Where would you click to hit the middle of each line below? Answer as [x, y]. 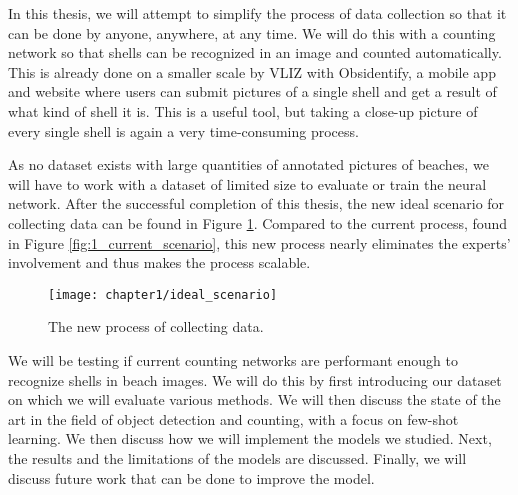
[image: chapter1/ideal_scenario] [163, 294]
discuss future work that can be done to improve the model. [191, 477]
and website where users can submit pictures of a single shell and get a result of [252, 91]
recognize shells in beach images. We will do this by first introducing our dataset [255, 379]
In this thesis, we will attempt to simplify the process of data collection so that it [257, 13]
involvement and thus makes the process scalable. [159, 262]
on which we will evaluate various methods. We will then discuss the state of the [254, 399]
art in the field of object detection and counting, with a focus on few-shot [233, 418]
